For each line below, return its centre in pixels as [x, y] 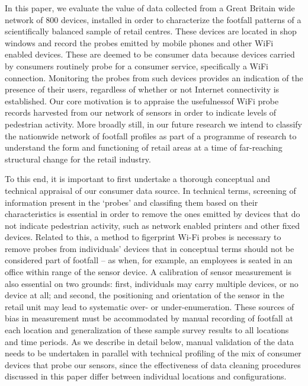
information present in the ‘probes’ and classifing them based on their [131, 202]
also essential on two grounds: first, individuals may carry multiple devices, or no [152, 283]
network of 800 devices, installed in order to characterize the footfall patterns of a [153, 19]
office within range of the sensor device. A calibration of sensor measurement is [148, 272]
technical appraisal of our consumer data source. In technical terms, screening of [150, 190]
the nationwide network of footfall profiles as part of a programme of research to [151, 135]
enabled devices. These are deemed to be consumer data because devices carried [150, 54]
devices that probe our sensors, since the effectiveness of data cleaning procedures [153, 364]
